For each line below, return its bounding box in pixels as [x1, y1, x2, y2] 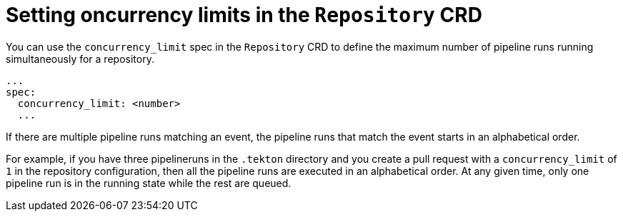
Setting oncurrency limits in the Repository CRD [6, 3, 482, 27]
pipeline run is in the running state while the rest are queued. [6, 176, 291, 189]
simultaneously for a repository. [6, 52, 154, 65]
